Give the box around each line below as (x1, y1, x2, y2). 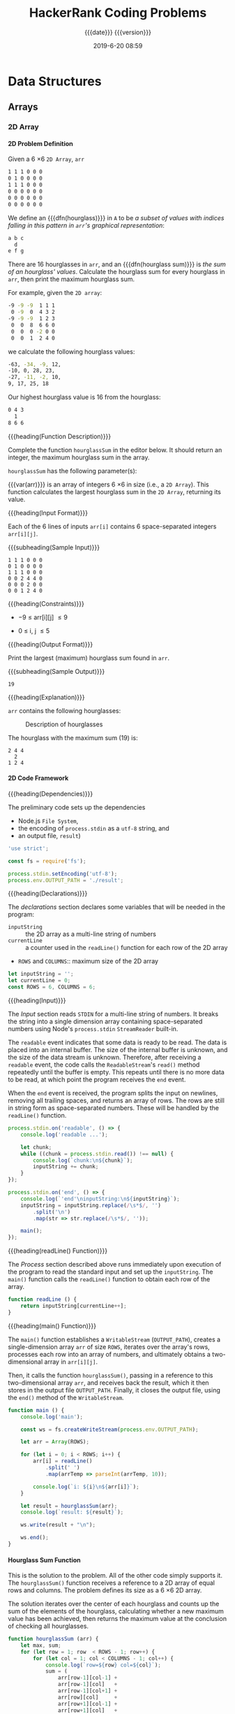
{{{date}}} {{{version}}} (84, 28, 152, 36)
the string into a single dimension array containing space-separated (8, 1017, 203, 1025)
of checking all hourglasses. (8, 1622, 89, 1630)
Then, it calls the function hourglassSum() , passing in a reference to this (8, 1371, 213, 1379)
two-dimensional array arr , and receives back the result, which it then (8, 1378, 209, 1387)
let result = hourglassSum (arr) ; (20, 1502, 118, 1509)
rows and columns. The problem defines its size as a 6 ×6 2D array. (8, 1586, 202, 1594)
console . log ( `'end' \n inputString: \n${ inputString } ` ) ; (20, 1195, 180, 1202)
